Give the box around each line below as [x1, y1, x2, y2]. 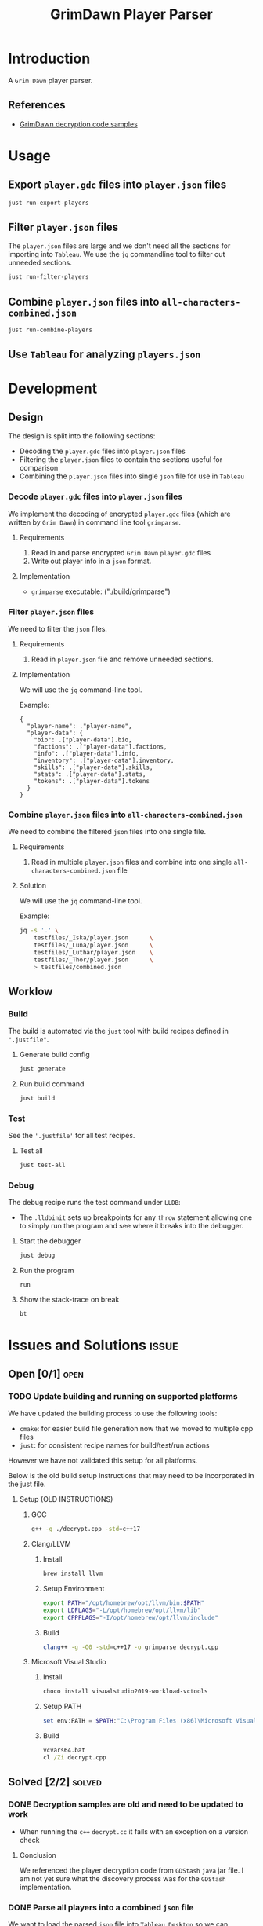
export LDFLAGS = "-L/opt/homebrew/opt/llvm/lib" [42, 1606, 201, 1614]
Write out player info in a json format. [31, 556, 152, 566]
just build [19, 1094, 56, 1103]
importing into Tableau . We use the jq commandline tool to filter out [8, 250, 225, 259]
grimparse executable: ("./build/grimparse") [31, 587, 171, 596]
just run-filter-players [8, 273, 89, 281]
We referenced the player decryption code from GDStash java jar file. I [19, 1866, 244, 1875]
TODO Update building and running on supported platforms [8, 1390, 238, 1401]
